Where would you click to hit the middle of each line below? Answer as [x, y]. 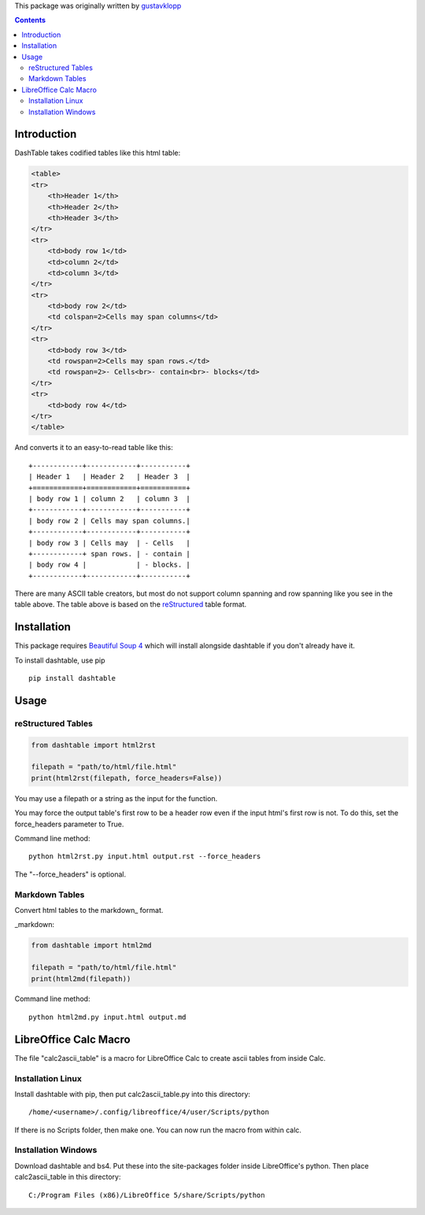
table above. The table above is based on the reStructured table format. [131, 604]
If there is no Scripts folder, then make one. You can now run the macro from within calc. [158, 1130]
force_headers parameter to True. [69, 824]
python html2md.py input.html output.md [107, 1017]
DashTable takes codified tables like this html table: [98, 153]
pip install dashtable [72, 678]
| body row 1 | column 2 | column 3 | [109, 499]
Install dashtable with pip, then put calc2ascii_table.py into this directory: [133, 1094]
